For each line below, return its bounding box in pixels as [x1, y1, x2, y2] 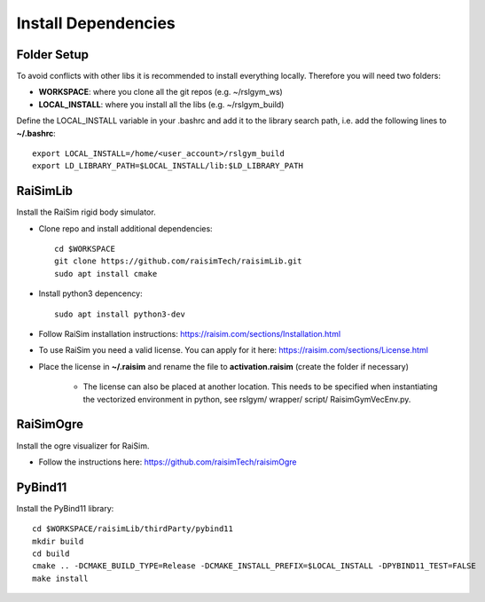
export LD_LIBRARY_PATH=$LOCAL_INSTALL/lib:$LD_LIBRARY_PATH [32, 160, 303, 171]
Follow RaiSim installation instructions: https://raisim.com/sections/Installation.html [38, 329, 341, 340]
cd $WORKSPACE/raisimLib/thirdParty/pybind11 [32, 524, 234, 534]
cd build [32, 548, 70, 559]
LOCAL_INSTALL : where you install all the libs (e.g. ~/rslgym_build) [38, 98, 285, 110]
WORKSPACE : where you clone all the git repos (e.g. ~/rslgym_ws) [38, 87, 283, 98]
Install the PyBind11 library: [16, 503, 114, 513]
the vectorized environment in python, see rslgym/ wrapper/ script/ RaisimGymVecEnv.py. [82, 394, 411, 404]
